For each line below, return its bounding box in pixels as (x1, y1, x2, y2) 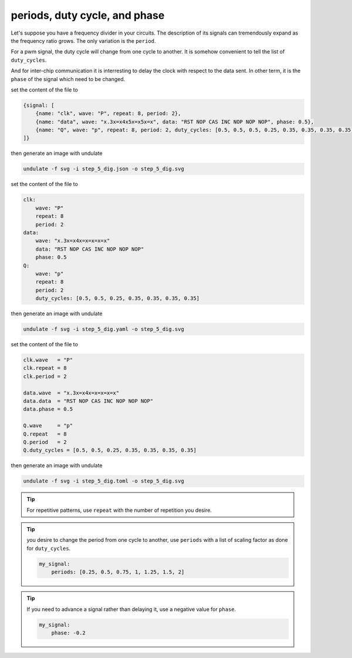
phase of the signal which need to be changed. (11, 75, 126, 82)
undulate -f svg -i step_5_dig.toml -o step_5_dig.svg (23, 478, 184, 484)
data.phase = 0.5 (23, 406, 73, 413)
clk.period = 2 (23, 373, 67, 380)
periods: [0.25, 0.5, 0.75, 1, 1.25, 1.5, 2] (51, 569, 185, 575)
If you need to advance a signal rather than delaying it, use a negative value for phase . (26, 605, 236, 613)
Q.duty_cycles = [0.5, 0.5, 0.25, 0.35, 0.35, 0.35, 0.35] (23, 447, 197, 454)
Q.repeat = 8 (23, 430, 67, 437)
